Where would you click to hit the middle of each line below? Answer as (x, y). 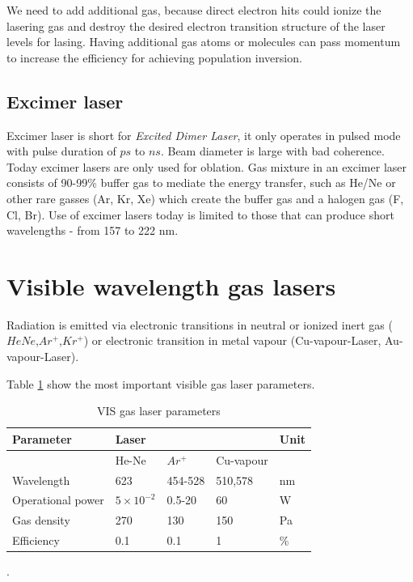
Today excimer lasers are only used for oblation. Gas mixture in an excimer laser (207, 166)
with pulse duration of (61, 151)
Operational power (58, 500)
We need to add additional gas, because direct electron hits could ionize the (194, 10)
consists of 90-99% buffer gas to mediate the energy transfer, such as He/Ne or (201, 183)
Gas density (41, 520)
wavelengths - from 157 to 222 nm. (93, 230)
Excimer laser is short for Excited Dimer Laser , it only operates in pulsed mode (204, 135)
